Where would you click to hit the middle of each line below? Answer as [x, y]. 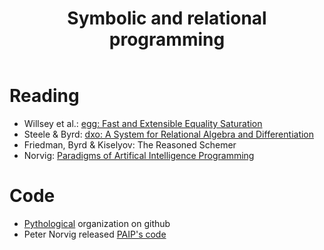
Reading [44, 96]
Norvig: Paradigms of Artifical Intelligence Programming [139, 155]
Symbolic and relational [167, 18]
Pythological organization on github [97, 223]
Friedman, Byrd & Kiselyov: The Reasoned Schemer [130, 144]
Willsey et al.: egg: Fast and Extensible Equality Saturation [143, 123]
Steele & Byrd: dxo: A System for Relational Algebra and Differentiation [169, 134]
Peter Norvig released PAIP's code [95, 234]
